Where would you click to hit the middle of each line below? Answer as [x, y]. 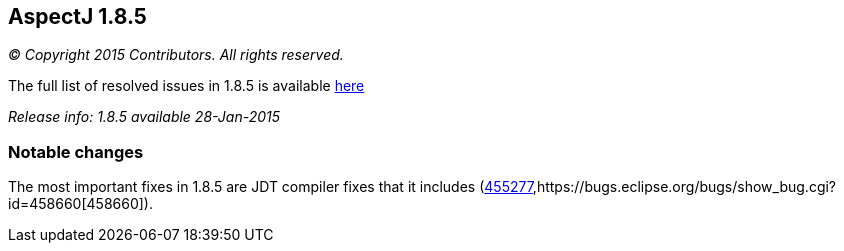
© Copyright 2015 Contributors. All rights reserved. [176, 55]
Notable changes [76, 151]
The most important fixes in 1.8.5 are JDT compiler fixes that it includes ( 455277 [270, 187]
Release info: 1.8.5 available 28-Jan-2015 [144, 117]
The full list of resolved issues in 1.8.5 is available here [186, 86]
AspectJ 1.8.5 [77, 16]
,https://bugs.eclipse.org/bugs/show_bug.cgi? [684, 187]
